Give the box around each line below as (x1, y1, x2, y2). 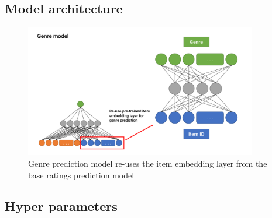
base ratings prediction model (28, 168, 135, 181)
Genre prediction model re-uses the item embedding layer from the (28, 157, 267, 169)
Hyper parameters (5, 197, 118, 215)
